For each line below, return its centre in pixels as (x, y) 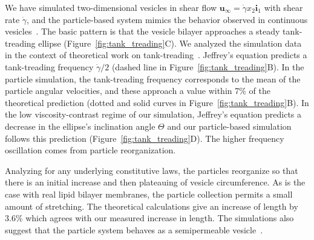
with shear (283, 7)
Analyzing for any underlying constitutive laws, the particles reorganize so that (152, 170)
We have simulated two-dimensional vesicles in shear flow (111, 7)
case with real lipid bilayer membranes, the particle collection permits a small (149, 194)
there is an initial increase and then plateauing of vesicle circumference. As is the (155, 182)
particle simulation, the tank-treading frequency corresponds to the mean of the (153, 78)
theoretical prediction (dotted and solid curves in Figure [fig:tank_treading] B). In (157, 102)
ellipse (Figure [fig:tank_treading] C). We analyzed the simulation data (170, 43)
